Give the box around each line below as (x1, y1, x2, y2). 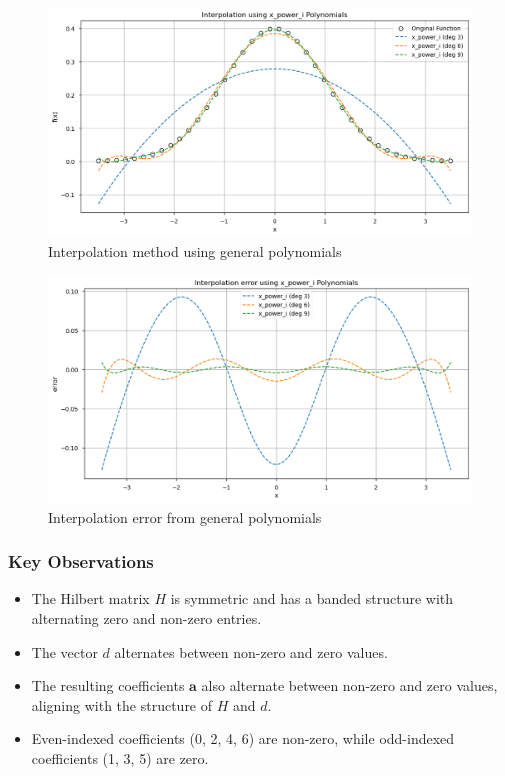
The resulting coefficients (31, 675, 185, 696)
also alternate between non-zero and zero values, (201, 675, 498, 696)
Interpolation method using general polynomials (48, 241, 342, 262)
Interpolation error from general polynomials (48, 506, 322, 527)
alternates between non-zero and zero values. (114, 641, 388, 662)
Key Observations (8, 549, 154, 574)
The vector (31, 641, 98, 662)
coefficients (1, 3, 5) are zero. (31, 747, 209, 768)
